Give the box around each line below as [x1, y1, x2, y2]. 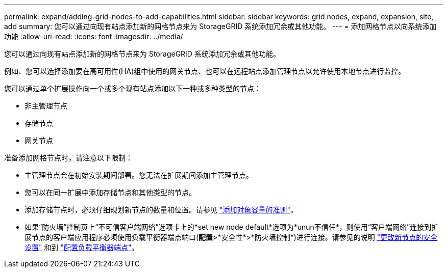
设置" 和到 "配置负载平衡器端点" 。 [24, 243, 139, 252]
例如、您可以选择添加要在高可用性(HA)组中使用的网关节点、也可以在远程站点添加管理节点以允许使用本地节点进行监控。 [4, 67, 406, 75]
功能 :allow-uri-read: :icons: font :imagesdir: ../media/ [4, 32, 183, 41]
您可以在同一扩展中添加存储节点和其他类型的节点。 [24, 188, 196, 197]
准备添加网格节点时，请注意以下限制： [4, 153, 133, 162]
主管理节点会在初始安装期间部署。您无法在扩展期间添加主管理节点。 [24, 171, 253, 179]
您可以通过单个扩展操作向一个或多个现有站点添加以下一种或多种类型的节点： [4, 84, 261, 93]
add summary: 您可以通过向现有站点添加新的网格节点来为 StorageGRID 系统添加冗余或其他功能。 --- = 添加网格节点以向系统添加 [4, 22, 437, 31]
